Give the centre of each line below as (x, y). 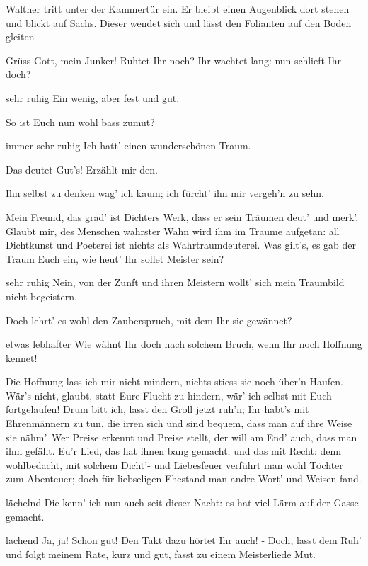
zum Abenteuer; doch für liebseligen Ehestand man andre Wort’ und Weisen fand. (184, 479)
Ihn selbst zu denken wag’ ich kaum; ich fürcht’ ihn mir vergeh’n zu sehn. (165, 193)
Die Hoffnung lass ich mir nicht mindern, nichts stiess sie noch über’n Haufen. (174, 381)
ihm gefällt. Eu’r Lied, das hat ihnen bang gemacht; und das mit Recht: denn (174, 451)
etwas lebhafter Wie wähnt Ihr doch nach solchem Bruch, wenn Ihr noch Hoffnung (184, 344)
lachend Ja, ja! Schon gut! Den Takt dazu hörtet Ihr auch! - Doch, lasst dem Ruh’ (184, 540)
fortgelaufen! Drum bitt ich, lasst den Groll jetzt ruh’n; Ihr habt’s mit (157, 409)
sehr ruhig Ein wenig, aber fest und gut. (93, 97)
